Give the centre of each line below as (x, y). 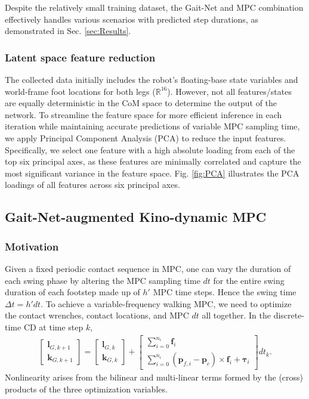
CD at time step (53, 327)
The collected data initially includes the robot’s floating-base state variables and (152, 79)
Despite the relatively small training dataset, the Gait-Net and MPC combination (154, 7)
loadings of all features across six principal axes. (92, 185)
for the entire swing (249, 280)
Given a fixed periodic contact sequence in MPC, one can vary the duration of (148, 268)
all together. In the (236, 315)
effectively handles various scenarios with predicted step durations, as (132, 19)
